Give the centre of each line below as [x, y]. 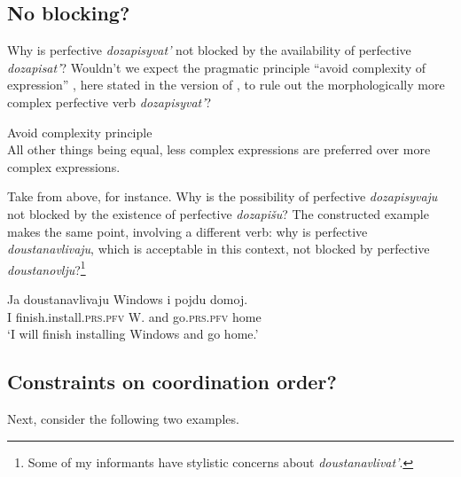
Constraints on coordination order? [172, 382]
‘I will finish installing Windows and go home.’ [133, 334]
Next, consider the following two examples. [123, 418]
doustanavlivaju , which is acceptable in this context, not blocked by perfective [219, 249]
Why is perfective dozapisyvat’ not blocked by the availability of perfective [209, 50]
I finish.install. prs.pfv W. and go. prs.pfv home [134, 316]
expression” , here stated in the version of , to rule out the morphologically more [226, 85]
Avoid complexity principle [80, 132]
